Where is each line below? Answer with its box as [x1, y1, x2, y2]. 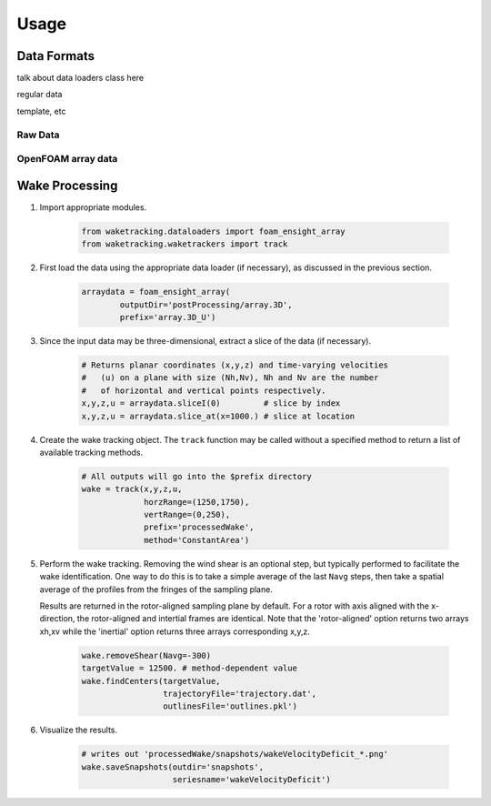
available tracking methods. [39, 447, 144, 458]
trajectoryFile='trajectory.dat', [162, 688, 317, 699]
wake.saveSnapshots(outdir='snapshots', [81, 761, 264, 772]
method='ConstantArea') [144, 535, 250, 545]
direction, [39, 613, 75, 624]
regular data [16, 89, 63, 100]
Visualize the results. [39, 724, 118, 736]
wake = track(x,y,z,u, [81, 484, 183, 495]
